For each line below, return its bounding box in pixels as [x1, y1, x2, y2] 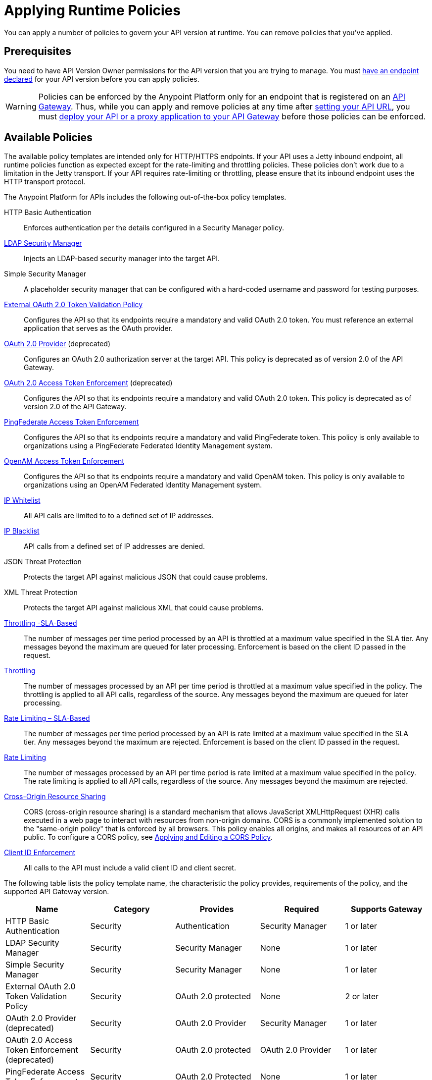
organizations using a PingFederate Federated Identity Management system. [24, 441, 273, 450]
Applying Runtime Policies [4, 2, 181, 19]
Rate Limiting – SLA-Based [4, 714, 90, 723]
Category [114, 904, 150, 915]
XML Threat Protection [4, 588, 78, 597]
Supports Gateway [351, 904, 423, 915]
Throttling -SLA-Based [4, 619, 77, 628]
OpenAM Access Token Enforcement [4, 457, 124, 466]
